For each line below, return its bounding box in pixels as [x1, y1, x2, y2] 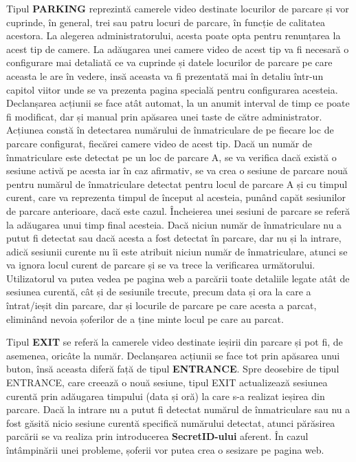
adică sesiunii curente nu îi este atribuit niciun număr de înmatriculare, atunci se [6, 244, 348, 258]
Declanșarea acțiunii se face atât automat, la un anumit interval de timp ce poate [6, 96, 350, 110]
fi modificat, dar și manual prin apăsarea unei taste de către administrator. [6, 109, 322, 123]
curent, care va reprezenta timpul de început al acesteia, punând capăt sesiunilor [6, 190, 346, 204]
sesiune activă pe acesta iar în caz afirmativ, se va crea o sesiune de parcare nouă [6, 163, 348, 178]
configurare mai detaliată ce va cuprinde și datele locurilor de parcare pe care [6, 55, 333, 70]
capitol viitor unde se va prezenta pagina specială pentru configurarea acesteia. [6, 82, 338, 96]
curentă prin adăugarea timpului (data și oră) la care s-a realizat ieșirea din [6, 388, 325, 403]
